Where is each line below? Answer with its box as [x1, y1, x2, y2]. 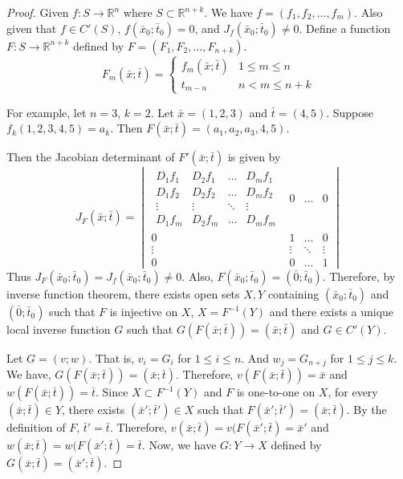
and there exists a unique [269, 303, 394, 319]
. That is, [88, 350, 135, 366]
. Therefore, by [322, 268, 396, 284]
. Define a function [299, 19, 391, 36]
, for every [328, 384, 378, 400]
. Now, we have [141, 436, 217, 453]
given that [6, 19, 57, 36]
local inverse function [6, 321, 111, 337]
